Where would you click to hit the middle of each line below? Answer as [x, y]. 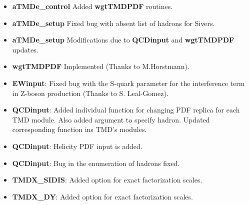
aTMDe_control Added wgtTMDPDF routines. [92, 6]
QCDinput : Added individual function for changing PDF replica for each [126, 110]
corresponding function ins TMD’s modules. [79, 129]
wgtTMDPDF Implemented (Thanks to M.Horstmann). [101, 66]
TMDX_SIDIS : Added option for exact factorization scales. [107, 180]
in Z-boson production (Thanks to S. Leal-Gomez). [90, 93]
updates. [25, 49]
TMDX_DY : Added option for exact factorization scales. [102, 196]
